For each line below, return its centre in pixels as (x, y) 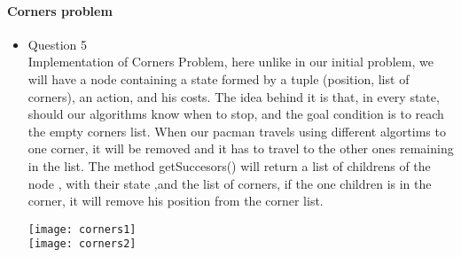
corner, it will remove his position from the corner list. (176, 201)
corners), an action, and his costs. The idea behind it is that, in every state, (234, 96)
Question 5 (57, 44)
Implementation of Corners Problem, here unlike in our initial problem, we (230, 62)
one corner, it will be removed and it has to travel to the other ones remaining (241, 148)
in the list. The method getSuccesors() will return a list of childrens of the (229, 165)
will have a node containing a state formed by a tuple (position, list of (219, 78)
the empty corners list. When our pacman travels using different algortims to (237, 131)
